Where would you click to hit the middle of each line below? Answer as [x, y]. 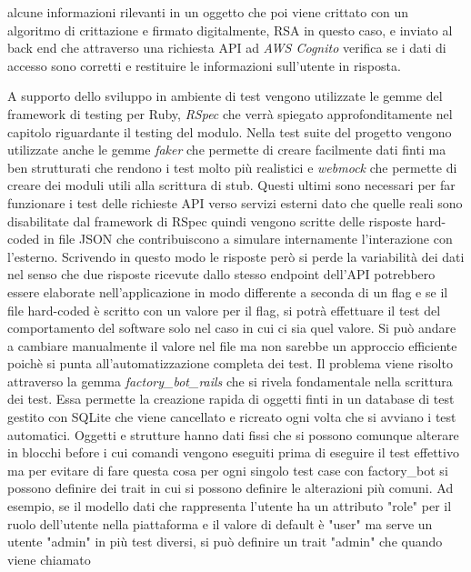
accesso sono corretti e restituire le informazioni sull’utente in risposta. [204, 65]
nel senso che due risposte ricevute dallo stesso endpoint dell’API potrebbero [221, 274]
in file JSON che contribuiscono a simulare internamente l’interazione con [248, 239]
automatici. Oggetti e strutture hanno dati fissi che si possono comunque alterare [233, 434]
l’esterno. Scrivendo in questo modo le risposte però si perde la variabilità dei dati [236, 256]
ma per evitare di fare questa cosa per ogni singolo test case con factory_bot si [228, 470]
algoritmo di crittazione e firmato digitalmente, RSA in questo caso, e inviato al [230, 30]
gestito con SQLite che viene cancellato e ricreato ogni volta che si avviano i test [232, 417]
